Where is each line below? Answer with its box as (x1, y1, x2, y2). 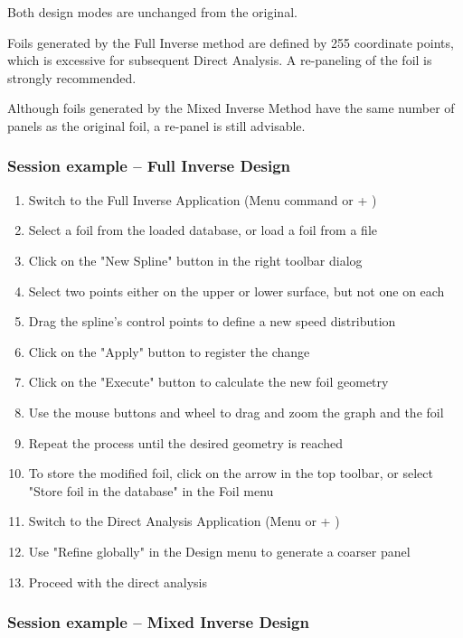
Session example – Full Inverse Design (7, 155, 291, 177)
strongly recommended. (7, 68, 137, 87)
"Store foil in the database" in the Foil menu (28, 481, 274, 500)
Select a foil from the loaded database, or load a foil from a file (28, 220, 377, 239)
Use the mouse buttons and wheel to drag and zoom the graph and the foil (28, 402, 444, 421)
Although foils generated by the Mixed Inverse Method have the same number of (7, 99, 455, 117)
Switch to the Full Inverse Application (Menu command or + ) (28, 190, 377, 209)
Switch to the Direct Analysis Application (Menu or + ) (28, 511, 340, 530)
